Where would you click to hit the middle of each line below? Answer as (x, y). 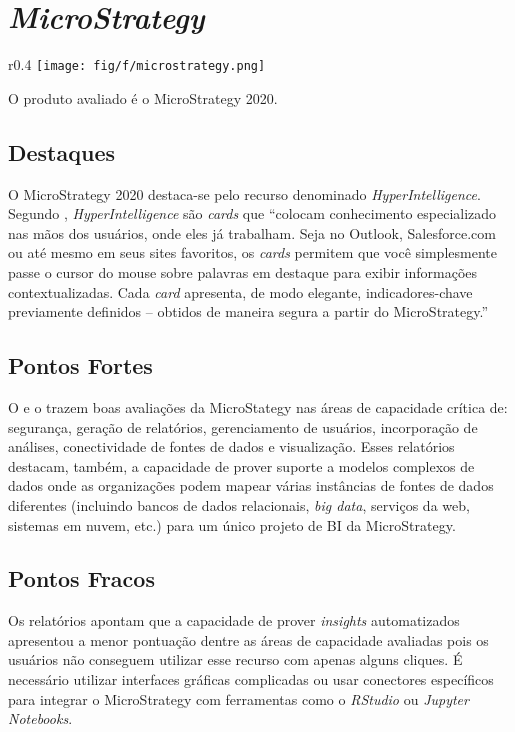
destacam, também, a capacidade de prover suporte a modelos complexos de (241, 465)
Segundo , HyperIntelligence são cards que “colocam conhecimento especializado (252, 213)
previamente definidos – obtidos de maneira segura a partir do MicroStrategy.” (248, 311)
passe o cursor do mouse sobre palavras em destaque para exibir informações (243, 271)
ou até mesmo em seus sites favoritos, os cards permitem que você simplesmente (252, 252)
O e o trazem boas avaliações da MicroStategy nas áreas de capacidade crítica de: (258, 406)
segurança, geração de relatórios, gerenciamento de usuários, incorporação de (243, 426)
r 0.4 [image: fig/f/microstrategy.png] (137, 64)
